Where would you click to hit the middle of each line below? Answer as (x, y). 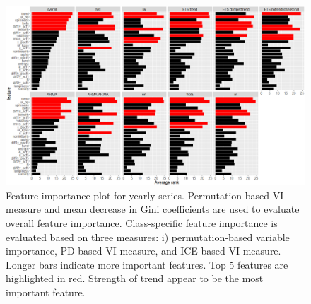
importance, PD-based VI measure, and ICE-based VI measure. (143, 251)
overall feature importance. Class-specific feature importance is (142, 223)
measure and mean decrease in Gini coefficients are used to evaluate (153, 209)
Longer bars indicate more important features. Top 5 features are (147, 264)
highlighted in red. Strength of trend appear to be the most (135, 278)
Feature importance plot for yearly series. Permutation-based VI (145, 195)
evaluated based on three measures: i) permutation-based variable (148, 236)
